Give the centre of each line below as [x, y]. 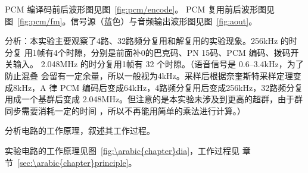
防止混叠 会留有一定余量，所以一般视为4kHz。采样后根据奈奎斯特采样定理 [149, 75]
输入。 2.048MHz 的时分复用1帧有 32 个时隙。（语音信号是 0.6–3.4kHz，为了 [158, 64]
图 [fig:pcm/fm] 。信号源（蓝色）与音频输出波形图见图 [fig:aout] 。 [131, 21]
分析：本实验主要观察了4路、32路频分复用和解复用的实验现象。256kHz [141, 41]
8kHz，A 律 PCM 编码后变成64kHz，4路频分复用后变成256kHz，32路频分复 [158, 87]
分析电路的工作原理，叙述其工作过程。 [80, 130]
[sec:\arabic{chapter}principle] [73, 162]
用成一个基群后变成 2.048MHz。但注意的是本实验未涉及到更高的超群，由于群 [154, 99]
